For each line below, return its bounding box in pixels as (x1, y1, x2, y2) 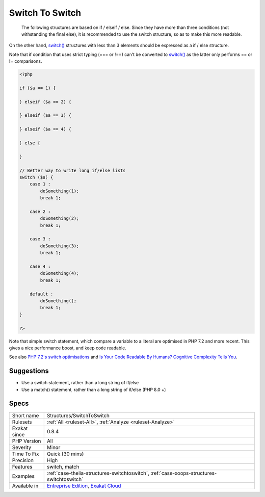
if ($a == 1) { (19, 85, 56, 91)
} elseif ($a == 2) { (19, 99, 72, 105)
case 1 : (29, 182, 51, 187)
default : (29, 291, 53, 297)
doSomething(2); (40, 216, 79, 221)
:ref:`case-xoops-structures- (150, 470, 217, 476)
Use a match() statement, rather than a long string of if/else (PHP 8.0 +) (21, 387, 166, 392)
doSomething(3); (40, 243, 79, 249)
